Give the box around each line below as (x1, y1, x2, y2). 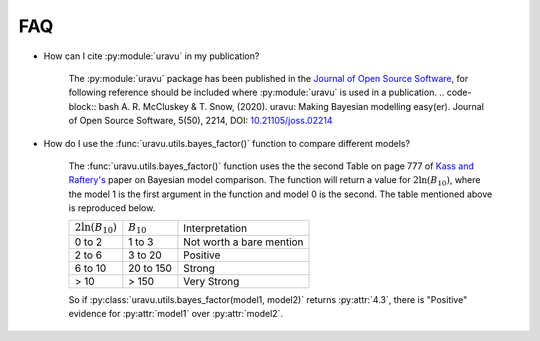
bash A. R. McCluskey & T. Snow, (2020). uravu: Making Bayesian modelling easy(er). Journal (98, 100, 485, 112)
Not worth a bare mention (183, 235, 304, 249)
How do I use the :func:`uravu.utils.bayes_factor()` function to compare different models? (43, 137, 410, 149)
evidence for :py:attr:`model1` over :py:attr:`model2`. (68, 308, 284, 320)
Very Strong (183, 274, 240, 288)
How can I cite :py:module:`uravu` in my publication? (43, 50, 260, 62)
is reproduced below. (68, 202, 156, 214)
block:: (68, 100, 97, 112)
